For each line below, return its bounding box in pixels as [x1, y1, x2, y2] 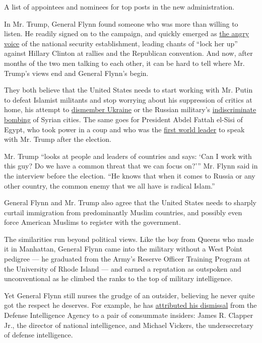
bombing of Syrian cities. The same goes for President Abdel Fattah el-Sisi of [4, 114, 243, 124]
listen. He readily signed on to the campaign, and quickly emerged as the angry [4, 28, 249, 39]
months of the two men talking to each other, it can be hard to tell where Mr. [4, 57, 245, 68]
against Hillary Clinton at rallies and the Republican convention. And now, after [4, 48, 253, 58]
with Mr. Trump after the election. [4, 134, 111, 144]
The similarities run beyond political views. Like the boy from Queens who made [4, 233, 254, 244]
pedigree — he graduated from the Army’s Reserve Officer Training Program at [4, 253, 250, 264]
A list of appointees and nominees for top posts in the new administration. [4, 2, 235, 12]
